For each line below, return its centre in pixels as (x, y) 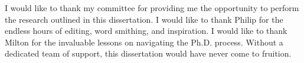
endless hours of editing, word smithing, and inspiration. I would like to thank (146, 31)
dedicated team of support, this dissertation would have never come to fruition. (148, 53)
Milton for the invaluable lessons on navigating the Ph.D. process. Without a (144, 42)
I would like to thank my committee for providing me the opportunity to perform (152, 8)
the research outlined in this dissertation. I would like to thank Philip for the (144, 19)
